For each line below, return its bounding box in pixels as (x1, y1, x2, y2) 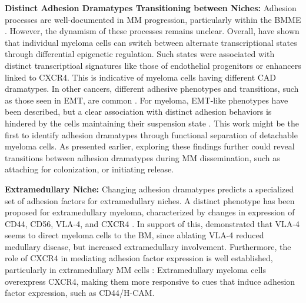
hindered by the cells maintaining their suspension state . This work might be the (5, 116, 299, 129)
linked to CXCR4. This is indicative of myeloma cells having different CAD (5, 71, 277, 83)
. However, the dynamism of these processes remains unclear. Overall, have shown (5, 25, 300, 37)
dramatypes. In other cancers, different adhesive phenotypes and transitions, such (5, 82, 299, 95)
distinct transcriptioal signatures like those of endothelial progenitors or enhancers (5, 59, 301, 71)
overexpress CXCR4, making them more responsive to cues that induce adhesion (5, 275, 295, 287)
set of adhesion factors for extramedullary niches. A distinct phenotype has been (5, 194, 295, 207)
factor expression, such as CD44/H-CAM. (5, 287, 155, 299)
